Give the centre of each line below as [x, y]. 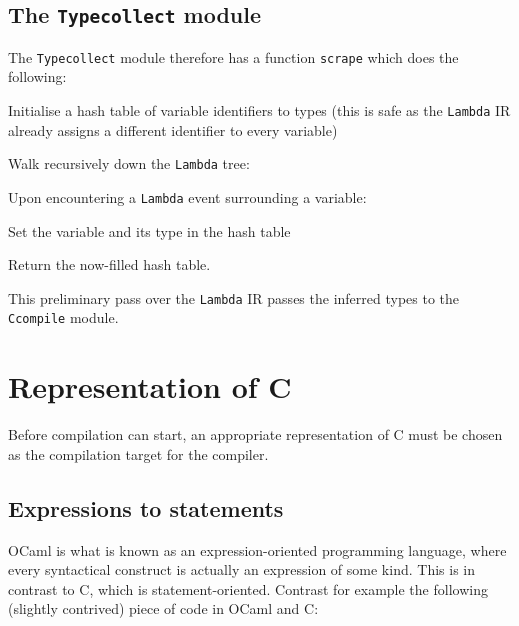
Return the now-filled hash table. [109, 264]
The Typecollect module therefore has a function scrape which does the [233, 56]
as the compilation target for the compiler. [138, 453]
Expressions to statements [146, 507]
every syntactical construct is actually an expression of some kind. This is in [241, 569]
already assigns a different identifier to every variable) [173, 129]
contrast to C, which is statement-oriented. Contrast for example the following [248, 588]
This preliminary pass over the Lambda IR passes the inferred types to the [234, 297]
